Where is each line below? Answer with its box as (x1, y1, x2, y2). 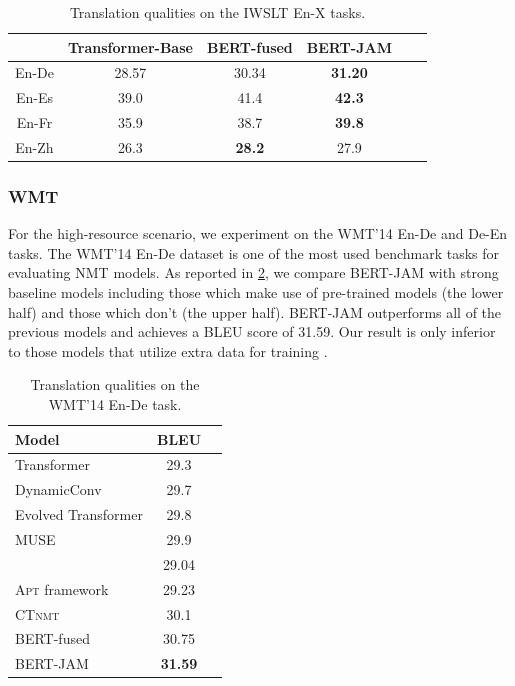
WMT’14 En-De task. (48, 394, 182, 415)
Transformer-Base (67, 36, 193, 57)
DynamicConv (15, 479, 102, 500)
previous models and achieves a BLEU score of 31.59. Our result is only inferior (8, 321, 496, 342)
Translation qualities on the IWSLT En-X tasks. (69, 2, 366, 22)
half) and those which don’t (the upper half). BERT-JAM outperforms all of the (8, 301, 502, 322)
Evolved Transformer (15, 504, 143, 525)
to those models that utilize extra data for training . (8, 340, 328, 361)
